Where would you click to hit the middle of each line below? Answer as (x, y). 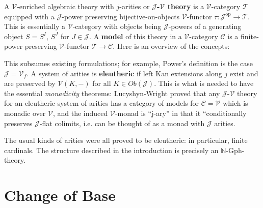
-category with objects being (117, 26)
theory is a (186, 6)
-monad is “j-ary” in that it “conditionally (181, 113)
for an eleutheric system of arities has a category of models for (102, 103)
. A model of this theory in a (136, 36)
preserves (18, 123)
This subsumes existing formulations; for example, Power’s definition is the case (128, 63)
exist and (244, 73)
